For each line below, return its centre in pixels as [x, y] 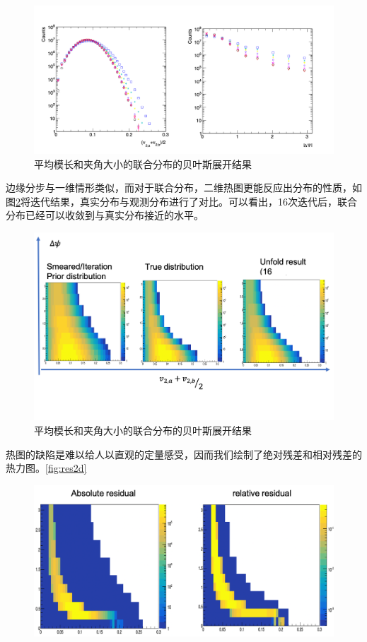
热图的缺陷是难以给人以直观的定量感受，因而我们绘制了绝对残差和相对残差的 [184, 454]
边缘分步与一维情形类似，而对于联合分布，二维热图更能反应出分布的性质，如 [184, 188]
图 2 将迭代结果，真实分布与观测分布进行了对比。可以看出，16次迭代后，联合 [181, 201]
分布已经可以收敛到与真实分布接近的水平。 [105, 215]
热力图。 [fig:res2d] [46, 468]
